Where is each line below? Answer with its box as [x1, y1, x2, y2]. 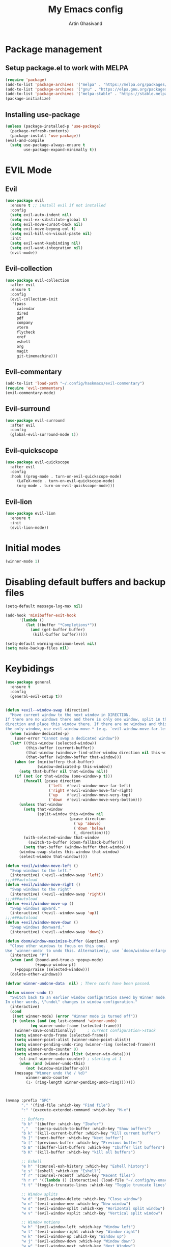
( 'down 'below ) [73, 825, 106, 831]
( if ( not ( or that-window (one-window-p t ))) [14, 774, 113, 779]
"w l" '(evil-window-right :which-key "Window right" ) [21, 1229, 140, 1234]
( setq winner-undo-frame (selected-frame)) [14, 1032, 108, 1038]
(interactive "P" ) [10, 953, 49, 958]
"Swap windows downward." [10, 925, 65, 930]
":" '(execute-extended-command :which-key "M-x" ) [21, 1107, 131, 1112]
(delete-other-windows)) [10, 971, 63, 977]
